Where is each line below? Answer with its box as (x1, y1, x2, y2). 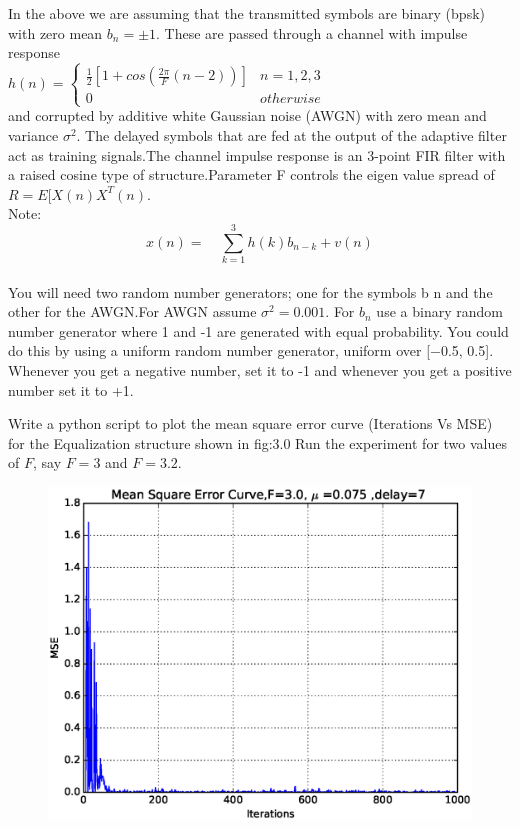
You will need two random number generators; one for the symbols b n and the (8, 281, 493, 302)
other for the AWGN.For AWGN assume (8, 301, 257, 322)
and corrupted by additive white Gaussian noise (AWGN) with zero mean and (8, 105, 487, 126)
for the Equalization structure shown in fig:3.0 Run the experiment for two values (8, 432, 507, 453)
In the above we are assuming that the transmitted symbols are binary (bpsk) (8, 3, 485, 23)
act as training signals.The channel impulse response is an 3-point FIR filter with (8, 144, 506, 165)
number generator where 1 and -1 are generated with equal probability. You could (8, 320, 509, 341)
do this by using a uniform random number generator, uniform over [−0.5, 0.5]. (8, 340, 494, 361)
